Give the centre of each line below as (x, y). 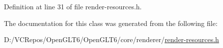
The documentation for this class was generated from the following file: (111, 23)
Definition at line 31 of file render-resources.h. (73, 6)
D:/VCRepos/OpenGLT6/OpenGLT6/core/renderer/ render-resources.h (111, 39)
